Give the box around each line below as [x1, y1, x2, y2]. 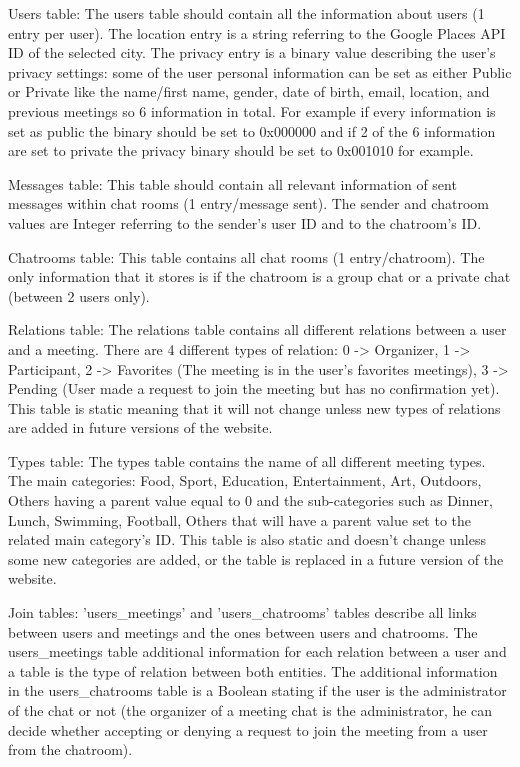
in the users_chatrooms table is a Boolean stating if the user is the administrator [8, 680, 507, 701]
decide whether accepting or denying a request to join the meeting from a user [8, 719, 488, 740]
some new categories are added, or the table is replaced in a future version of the [8, 548, 504, 569]
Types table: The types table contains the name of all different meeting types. [8, 450, 486, 471]
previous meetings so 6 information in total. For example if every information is [8, 100, 496, 121]
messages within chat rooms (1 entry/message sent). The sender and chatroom [8, 193, 489, 214]
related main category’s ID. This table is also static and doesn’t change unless [8, 529, 487, 550]
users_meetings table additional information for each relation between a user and [8, 641, 507, 662]
